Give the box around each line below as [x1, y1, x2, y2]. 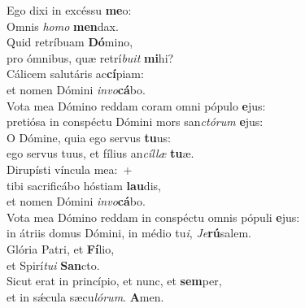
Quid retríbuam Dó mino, [7, 33, 133, 50]
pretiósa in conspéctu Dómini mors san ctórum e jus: [7, 113, 264, 130]
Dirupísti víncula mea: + [7, 160, 133, 177]
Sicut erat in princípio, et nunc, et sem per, [7, 272, 222, 289]
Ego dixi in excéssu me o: [7, 2, 132, 18]
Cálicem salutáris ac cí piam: [7, 65, 144, 82]
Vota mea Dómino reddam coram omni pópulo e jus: [7, 97, 266, 114]
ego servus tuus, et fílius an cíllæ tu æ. [7, 145, 194, 162]
